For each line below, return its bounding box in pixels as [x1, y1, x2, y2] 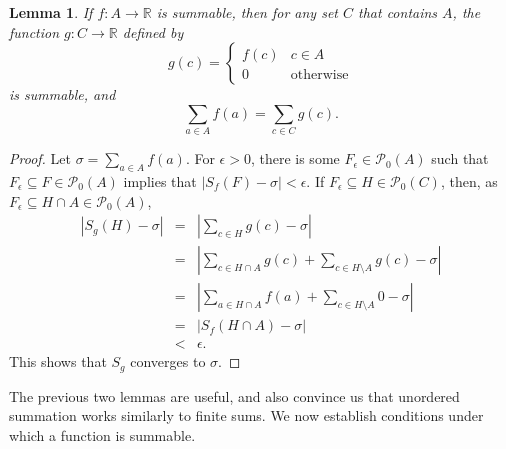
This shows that [9, 351, 107, 372]
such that [431, 148, 489, 169]
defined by [122, 21, 184, 42]
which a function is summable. [9, 424, 196, 445]
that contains [358, 2, 438, 22]
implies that [123, 170, 197, 191]
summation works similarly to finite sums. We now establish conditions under [9, 405, 484, 426]
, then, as [440, 170, 498, 191]
